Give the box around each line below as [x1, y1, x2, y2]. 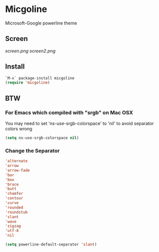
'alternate [5, 158, 28, 163]
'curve [5, 200, 19, 205]
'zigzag [5, 223, 21, 228]
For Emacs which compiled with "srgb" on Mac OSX [5, 109, 134, 116]
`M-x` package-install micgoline [5, 75, 75, 80]
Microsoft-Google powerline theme [5, 20, 77, 26]
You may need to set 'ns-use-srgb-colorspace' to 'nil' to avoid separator [5, 120, 154, 126]
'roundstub [5, 209, 28, 214]
